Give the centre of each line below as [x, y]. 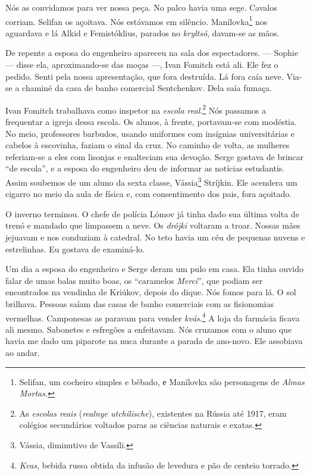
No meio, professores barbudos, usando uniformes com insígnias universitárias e [150, 133]
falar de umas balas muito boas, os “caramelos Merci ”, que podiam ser [134, 280]
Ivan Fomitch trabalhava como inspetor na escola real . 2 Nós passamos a [136, 109]
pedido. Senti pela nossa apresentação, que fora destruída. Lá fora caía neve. [145, 76]
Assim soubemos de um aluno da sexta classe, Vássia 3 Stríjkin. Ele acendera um [151, 181]
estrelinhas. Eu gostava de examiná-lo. [75, 249]
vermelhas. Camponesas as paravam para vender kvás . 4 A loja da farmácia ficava [153, 317]
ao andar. [23, 353]
